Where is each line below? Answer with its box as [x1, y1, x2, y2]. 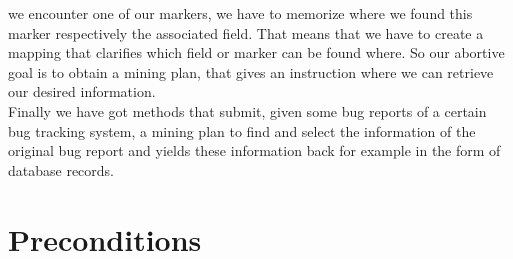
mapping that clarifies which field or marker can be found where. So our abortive [8, 42, 505, 63]
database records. [8, 159, 115, 180]
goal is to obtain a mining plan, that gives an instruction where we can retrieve [8, 61, 494, 82]
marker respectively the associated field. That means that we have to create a [8, 22, 484, 43]
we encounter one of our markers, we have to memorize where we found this [8, 3, 473, 23]
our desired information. [8, 81, 156, 102]
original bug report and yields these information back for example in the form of [8, 140, 501, 161]
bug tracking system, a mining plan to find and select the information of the [8, 120, 476, 141]
